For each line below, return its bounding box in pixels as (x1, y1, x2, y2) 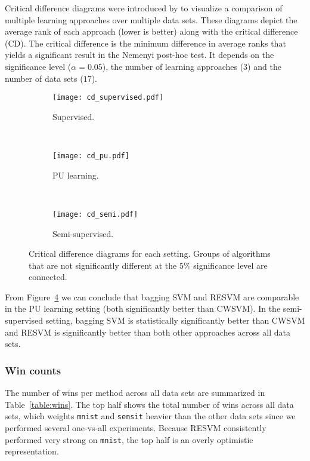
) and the (247, 60, 281, 72)
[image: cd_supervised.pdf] (52, 93, 164, 102)
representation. (5, 445, 59, 457)
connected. (29, 271, 67, 283)
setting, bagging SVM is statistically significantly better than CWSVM (45, 314, 305, 327)
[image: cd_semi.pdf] (52, 210, 138, 219)
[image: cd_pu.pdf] (52, 152, 129, 160)
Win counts (5, 362, 61, 377)
